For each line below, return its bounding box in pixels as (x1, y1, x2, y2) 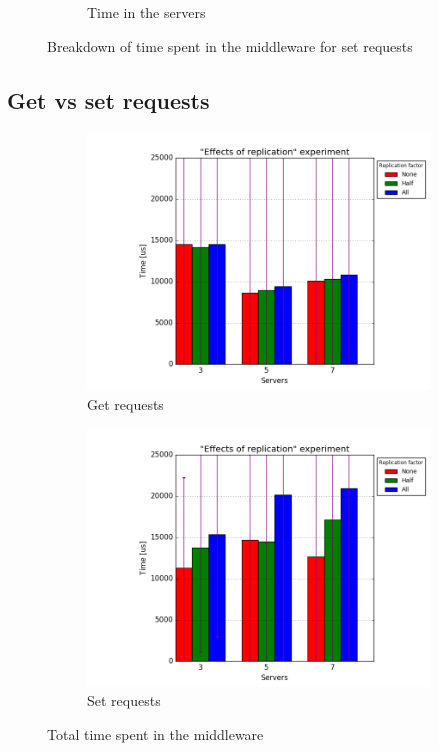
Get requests (87, 393, 164, 414)
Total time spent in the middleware (47, 723, 264, 744)
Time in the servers (87, 2, 206, 22)
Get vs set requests (7, 84, 210, 115)
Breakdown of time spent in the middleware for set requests (47, 35, 413, 56)
